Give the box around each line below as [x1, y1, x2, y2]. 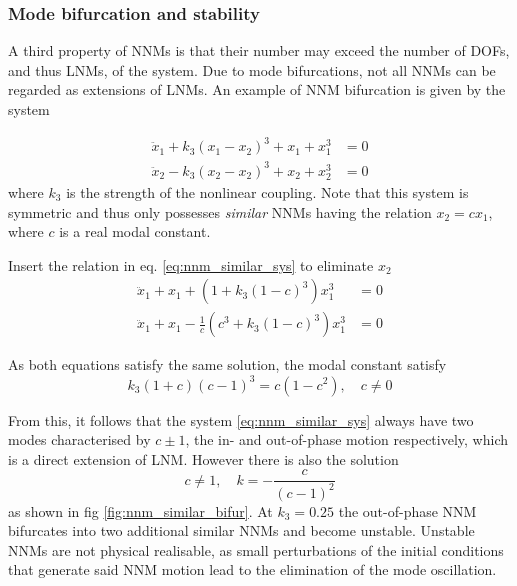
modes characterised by [8, 429, 151, 450]
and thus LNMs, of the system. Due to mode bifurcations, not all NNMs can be [8, 59, 496, 80]
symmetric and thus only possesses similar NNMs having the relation [8, 201, 432, 222]
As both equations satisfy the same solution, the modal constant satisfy [8, 354, 447, 375]
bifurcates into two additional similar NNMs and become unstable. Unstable [8, 520, 475, 541]
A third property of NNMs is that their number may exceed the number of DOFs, [8, 40, 510, 61]
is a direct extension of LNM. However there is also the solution [8, 448, 399, 469]
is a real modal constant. [59, 221, 211, 242]
